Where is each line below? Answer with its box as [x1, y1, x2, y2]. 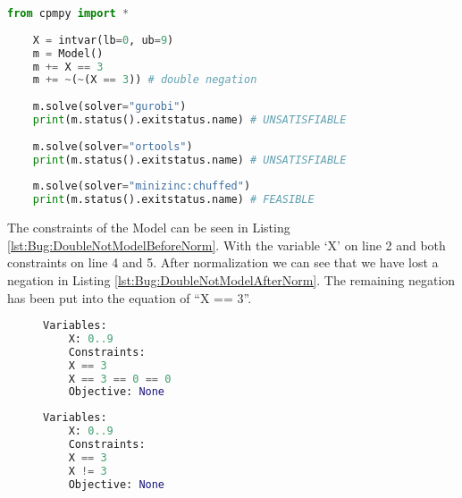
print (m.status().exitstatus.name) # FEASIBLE [32, 193, 315, 207]
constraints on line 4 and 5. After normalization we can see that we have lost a [7, 253, 439, 272]
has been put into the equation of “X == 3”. [7, 288, 252, 307]
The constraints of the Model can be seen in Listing [7, 218, 290, 237]
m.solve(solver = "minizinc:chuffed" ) [32, 180, 251, 193]
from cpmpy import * [7, 7, 130, 20]
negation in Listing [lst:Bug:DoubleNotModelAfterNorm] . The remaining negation [7, 270, 456, 289]
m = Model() [32, 46, 104, 60]
